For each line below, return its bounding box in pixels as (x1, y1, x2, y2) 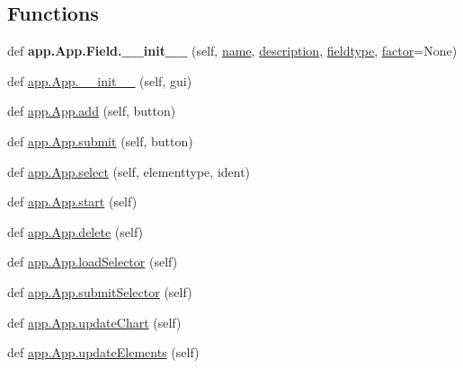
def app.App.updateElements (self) (7, 343, 200, 362)
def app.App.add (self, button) (7, 101, 176, 120)
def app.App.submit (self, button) (7, 131, 193, 150)
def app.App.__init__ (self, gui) (7, 71, 192, 90)
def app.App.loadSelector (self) (7, 252, 178, 271)
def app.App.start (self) (7, 192, 138, 211)
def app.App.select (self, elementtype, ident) (7, 162, 251, 180)
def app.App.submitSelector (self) (7, 282, 192, 301)
